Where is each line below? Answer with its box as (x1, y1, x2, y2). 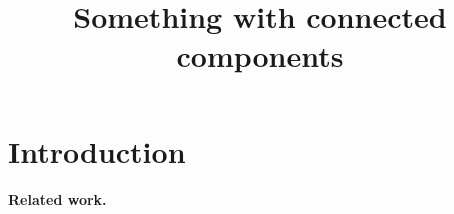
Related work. (8, 188, 107, 209)
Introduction (8, 130, 186, 171)
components (176, 35, 344, 76)
